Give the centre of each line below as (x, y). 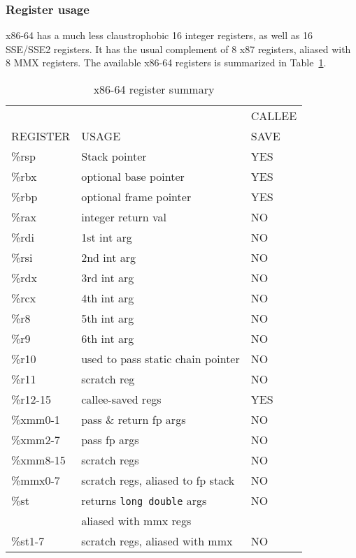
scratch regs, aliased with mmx (157, 541)
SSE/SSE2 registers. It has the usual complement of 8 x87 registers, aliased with (178, 49)
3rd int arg (108, 278)
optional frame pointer (136, 197)
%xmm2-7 (36, 440)
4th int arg (108, 298)
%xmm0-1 (36, 419)
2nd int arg (108, 257)
